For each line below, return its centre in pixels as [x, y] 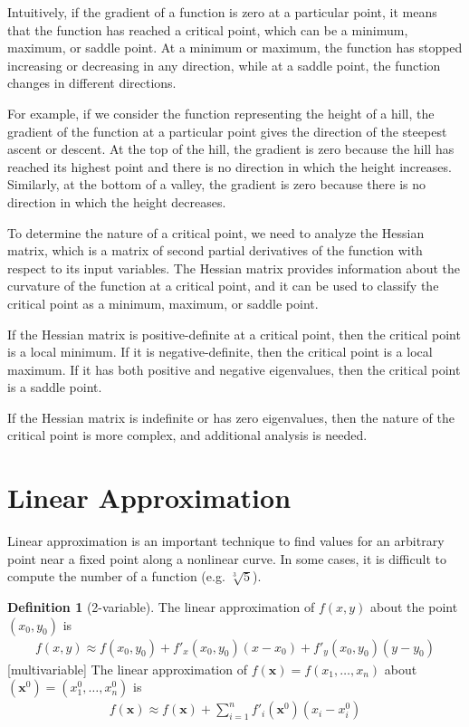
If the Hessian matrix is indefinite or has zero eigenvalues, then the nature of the [231, 417]
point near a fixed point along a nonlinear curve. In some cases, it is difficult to [227, 558]
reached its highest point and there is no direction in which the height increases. [230, 166]
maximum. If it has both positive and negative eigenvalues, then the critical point [234, 369]
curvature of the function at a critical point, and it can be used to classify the [223, 286]
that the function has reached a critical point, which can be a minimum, [208, 29]
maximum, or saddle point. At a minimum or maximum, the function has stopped [235, 48]
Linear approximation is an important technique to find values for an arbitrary [226, 541]
